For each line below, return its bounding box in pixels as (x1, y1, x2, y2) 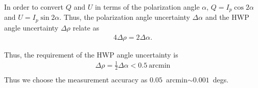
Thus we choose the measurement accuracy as (4, 74, 148, 84)
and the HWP (205, 12, 249, 22)
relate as (73, 22, 99, 33)
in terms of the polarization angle (95, 2, 200, 12)
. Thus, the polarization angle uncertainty (59, 12, 190, 22)
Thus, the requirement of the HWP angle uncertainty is (4, 49, 178, 60)
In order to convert (4, 2, 64, 12)
